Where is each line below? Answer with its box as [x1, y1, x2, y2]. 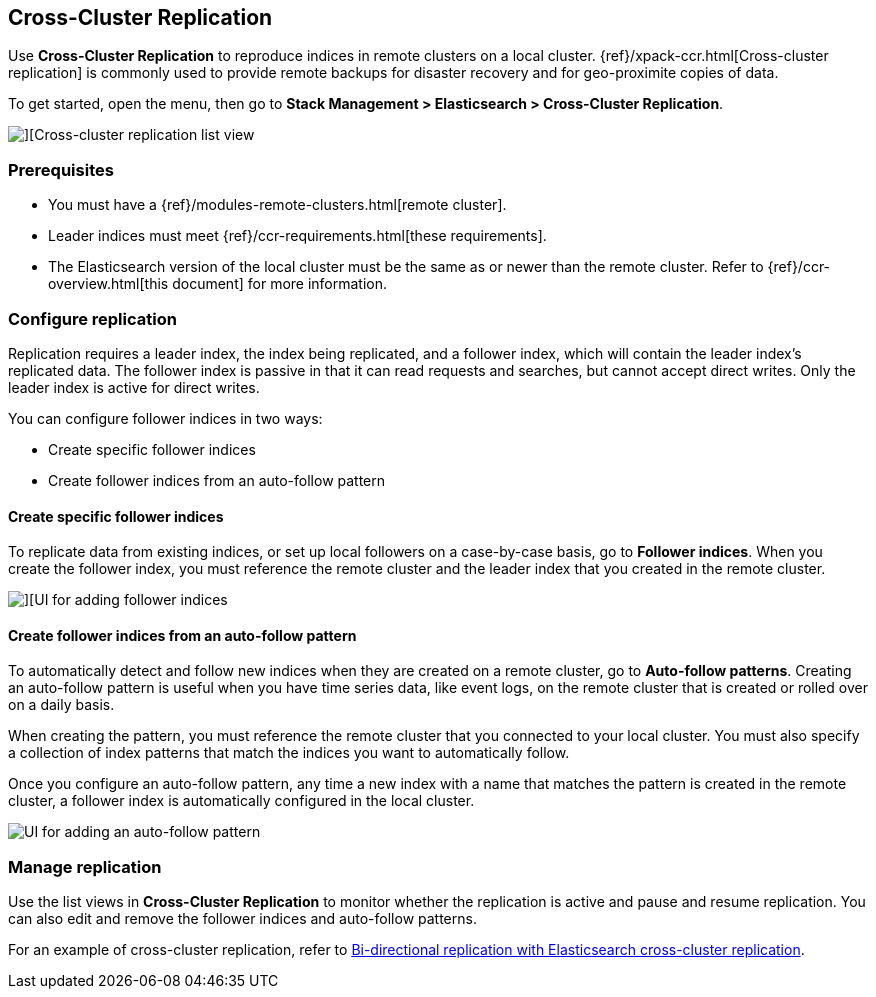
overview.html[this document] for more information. [48, 275, 388, 293]
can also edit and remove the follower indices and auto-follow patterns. [8, 910, 477, 928]
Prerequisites [8, 159, 114, 180]
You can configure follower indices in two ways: [8, 409, 323, 427]
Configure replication [8, 308, 177, 329]
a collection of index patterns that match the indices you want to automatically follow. [8, 744, 570, 762]
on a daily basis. [8, 696, 115, 714]
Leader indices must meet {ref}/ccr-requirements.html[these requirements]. [48, 227, 547, 245]
